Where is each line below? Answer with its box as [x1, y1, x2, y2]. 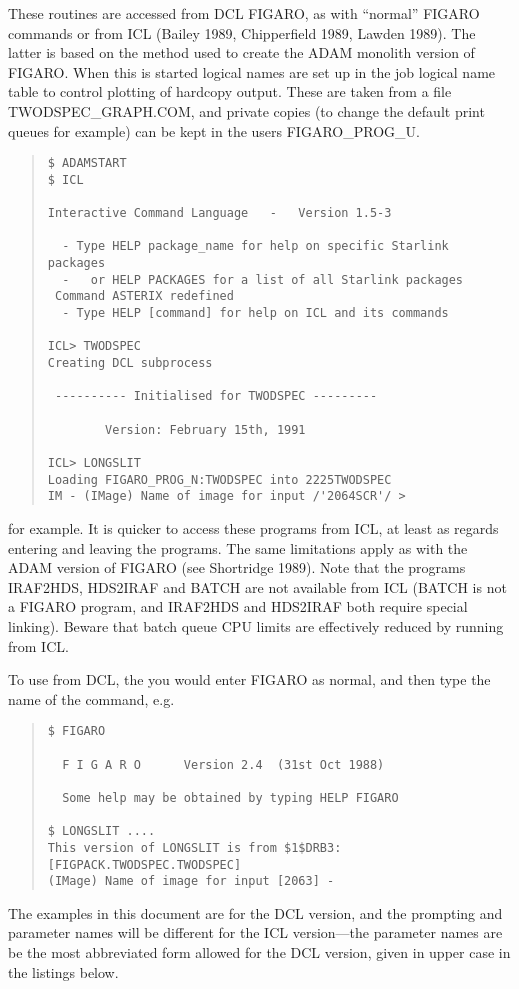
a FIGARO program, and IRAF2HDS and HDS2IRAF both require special [8, 596, 468, 617]
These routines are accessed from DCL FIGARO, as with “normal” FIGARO [8, 3, 480, 23]
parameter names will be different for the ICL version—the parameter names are [8, 922, 503, 943]
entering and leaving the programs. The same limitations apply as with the [8, 537, 468, 558]
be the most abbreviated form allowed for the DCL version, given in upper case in [8, 942, 511, 963]
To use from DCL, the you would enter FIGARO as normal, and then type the [8, 669, 491, 690]
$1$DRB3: [284, 840, 342, 855]
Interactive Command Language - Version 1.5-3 [47, 206, 392, 221]
